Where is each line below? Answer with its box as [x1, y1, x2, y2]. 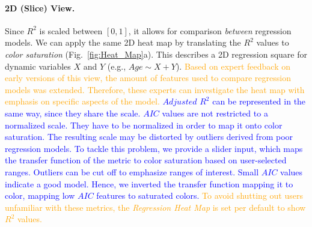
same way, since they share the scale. [5, 106, 141, 119]
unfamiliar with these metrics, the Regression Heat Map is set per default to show [5, 201, 306, 213]
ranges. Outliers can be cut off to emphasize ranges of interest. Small [5, 165, 259, 178]
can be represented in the [212, 95, 306, 107]
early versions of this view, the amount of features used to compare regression [5, 71, 291, 84]
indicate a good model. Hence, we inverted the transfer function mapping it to [5, 177, 293, 190]
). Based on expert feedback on [176, 59, 290, 72]
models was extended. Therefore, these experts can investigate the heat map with [5, 83, 305, 95]
